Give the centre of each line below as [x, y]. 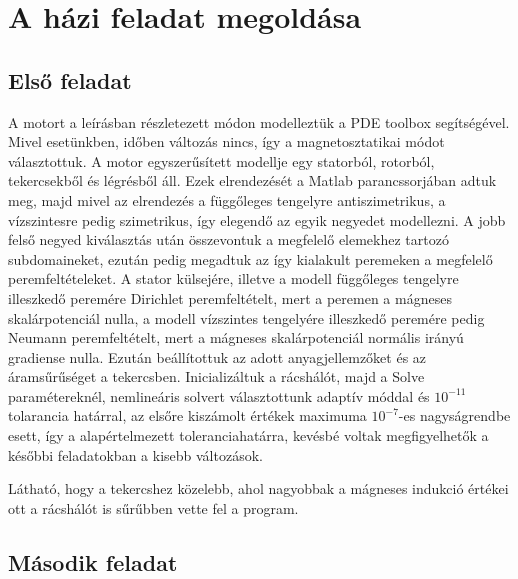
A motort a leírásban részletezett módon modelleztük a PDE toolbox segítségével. [259, 121]
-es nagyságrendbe [454, 415]
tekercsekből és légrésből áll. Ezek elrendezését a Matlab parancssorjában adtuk [252, 180]
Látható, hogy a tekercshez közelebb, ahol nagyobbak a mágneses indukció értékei [258, 488]
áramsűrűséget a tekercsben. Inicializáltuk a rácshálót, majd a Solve [216, 376]
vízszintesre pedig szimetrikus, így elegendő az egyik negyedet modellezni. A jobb [257, 219]
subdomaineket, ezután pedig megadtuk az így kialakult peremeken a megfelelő [250, 258]
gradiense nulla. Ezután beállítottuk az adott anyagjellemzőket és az [217, 356]
